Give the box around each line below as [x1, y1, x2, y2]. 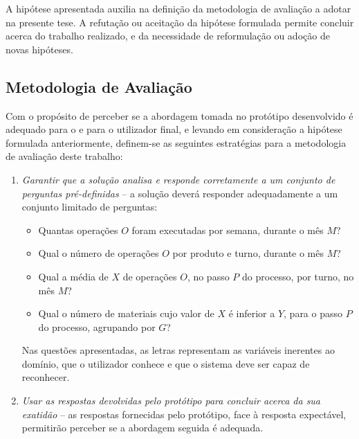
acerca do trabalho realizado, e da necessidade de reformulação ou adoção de [6, 28, 330, 43]
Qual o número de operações [38, 246, 159, 260]
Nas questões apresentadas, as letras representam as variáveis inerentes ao [21, 343, 335, 357]
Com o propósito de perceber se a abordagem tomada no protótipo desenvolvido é [6, 108, 353, 123]
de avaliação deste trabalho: [6, 149, 123, 163]
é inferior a [228, 306, 275, 321]
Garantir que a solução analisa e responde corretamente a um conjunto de [21, 172, 335, 186]
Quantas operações [38, 222, 118, 237]
